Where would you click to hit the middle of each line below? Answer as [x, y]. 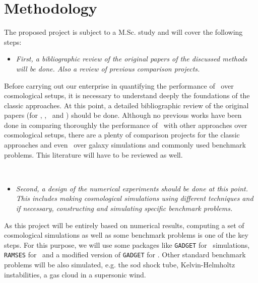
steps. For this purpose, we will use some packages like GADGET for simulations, [127, 244]
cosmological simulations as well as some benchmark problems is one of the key [126, 235]
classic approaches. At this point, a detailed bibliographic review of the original [126, 105]
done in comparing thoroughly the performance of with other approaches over [126, 125]
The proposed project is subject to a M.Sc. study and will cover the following [123, 32]
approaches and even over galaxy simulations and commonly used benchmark [125, 145]
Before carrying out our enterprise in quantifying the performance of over [119, 85]
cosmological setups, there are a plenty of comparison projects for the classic [122, 135]
